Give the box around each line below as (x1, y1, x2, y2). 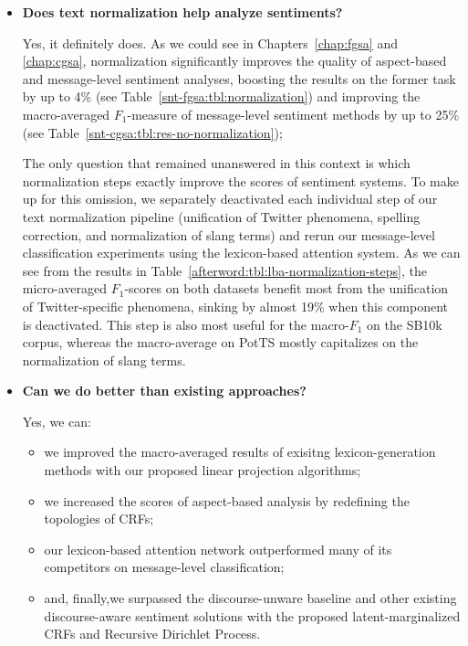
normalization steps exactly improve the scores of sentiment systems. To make (22, 171, 459, 190)
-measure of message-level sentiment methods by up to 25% (127, 104, 460, 123)
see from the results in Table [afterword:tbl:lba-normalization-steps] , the (22, 260, 427, 280)
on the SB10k (367, 314, 442, 334)
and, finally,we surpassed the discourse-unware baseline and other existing (44, 588, 457, 608)
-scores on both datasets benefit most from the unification (124, 279, 449, 298)
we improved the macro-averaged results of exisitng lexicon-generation (44, 442, 436, 461)
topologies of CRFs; (44, 509, 154, 528)
